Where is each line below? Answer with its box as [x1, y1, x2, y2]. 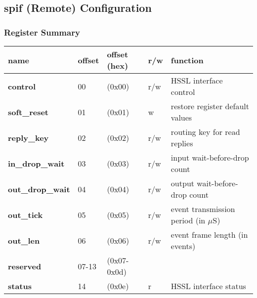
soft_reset [8, 106, 49, 118]
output [171, 177, 194, 189]
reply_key [8, 131, 49, 143]
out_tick [8, 209, 43, 220]
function [171, 54, 204, 66]
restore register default [171, 100, 249, 112]
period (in [171, 214, 206, 226]
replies [171, 137, 193, 149]
